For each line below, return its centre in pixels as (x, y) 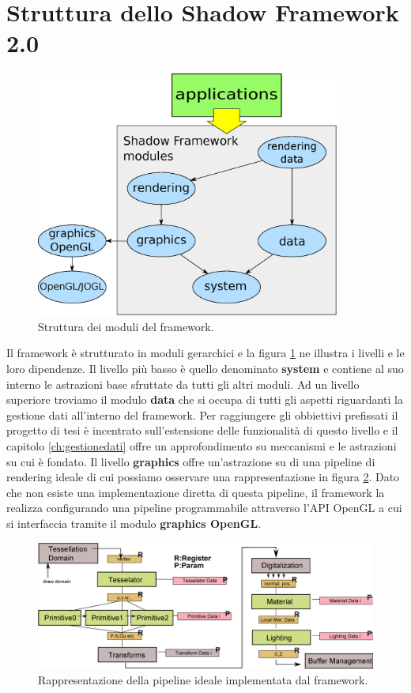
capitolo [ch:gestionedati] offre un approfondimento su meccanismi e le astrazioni (202, 446)
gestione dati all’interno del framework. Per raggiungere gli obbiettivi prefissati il (202, 414)
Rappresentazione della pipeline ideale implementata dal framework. (203, 680)
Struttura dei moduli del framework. (126, 326)
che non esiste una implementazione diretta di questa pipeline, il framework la (196, 492)
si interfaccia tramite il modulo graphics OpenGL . (134, 523)
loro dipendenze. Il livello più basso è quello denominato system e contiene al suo (205, 369)
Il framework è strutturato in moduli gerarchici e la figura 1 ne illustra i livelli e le (205, 353)
